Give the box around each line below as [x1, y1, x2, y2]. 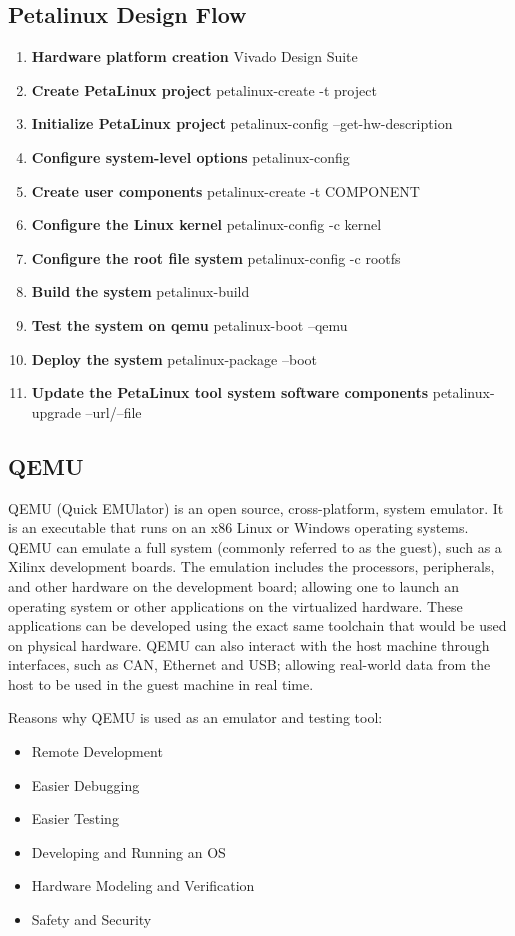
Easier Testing [31, 808, 119, 829]
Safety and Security [31, 909, 152, 930]
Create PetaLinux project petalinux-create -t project [31, 79, 377, 100]
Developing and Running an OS [31, 841, 226, 862]
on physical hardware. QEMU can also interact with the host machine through [8, 634, 490, 655]
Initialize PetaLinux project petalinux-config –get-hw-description [31, 113, 453, 134]
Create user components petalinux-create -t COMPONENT [31, 180, 420, 201]
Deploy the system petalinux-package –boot [31, 348, 318, 369]
